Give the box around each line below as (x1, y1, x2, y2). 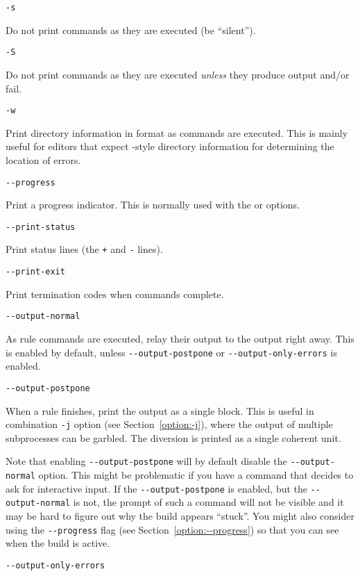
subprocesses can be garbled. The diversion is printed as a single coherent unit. (6, 430, 341, 445)
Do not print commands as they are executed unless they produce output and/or (6, 67, 350, 81)
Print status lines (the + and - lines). (6, 242, 163, 256)
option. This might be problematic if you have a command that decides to (38, 468, 354, 482)
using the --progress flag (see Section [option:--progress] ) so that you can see (6, 522, 339, 536)
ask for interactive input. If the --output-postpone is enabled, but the (6, 481, 308, 495)
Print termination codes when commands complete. (6, 286, 224, 301)
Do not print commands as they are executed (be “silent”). (6, 22, 256, 37)
